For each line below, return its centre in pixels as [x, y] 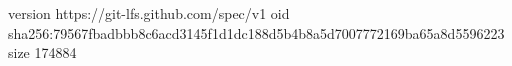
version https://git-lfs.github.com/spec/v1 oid [149, 13]
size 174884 [42, 52]
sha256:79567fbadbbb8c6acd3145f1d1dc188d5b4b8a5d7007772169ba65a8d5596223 [256, 32]
